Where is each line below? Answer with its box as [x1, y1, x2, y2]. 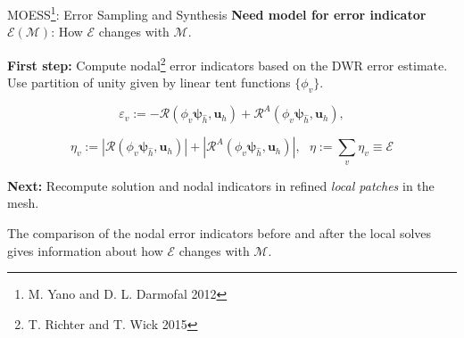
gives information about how [7, 241, 163, 260]
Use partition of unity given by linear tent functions [7, 73, 291, 92]
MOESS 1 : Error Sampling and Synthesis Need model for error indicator [7, 3, 427, 23]
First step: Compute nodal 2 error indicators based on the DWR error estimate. [7, 53, 448, 74]
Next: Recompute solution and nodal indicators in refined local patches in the [7, 176, 435, 194]
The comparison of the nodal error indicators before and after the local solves [7, 223, 432, 242]
